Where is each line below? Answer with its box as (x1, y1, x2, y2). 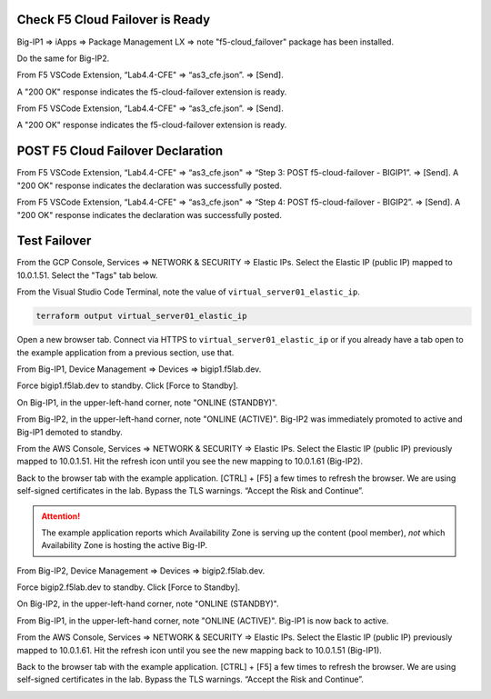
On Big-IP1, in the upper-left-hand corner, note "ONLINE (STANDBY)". (16, 396, 277, 408)
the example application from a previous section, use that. (16, 346, 235, 358)
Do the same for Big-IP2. (16, 53, 110, 64)
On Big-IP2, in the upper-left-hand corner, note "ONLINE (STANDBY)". (16, 598, 279, 609)
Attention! (41, 510, 81, 522)
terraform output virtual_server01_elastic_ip (35, 311, 247, 322)
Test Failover (16, 233, 92, 249)
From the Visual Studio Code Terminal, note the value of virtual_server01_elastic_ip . (16, 286, 361, 297)
